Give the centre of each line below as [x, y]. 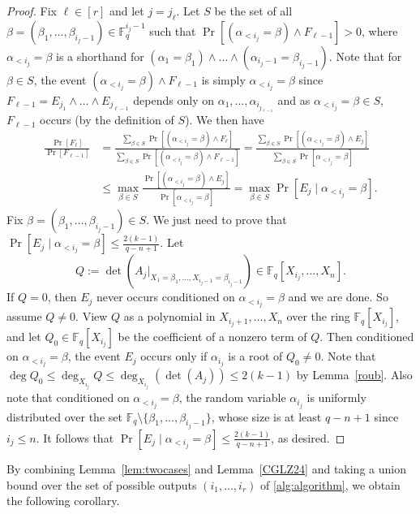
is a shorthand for [100, 56]
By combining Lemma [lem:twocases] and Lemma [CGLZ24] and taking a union [206, 468]
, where [380, 30]
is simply [223, 79]
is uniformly [336, 397]
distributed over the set [64, 416]
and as [294, 99]
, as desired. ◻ [308, 437]
